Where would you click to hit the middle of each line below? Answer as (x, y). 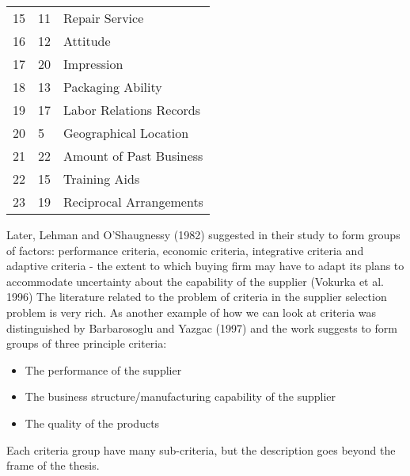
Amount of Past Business (133, 156)
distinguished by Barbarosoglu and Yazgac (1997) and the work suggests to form (202, 327)
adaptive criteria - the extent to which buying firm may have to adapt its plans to (205, 266)
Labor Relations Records (132, 110)
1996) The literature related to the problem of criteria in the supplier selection (197, 297)
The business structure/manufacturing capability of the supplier (180, 396)
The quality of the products (92, 423)
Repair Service (104, 18)
